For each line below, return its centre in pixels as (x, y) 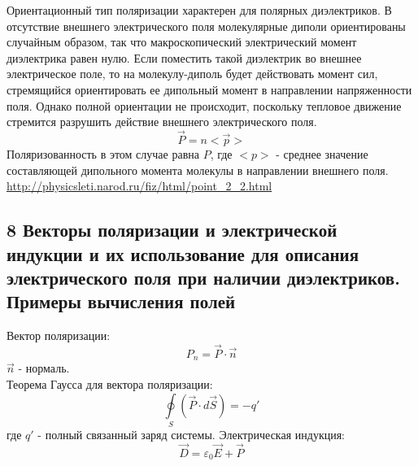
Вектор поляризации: (59, 335)
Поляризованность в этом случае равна (103, 153)
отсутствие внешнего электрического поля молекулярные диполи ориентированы (206, 26)
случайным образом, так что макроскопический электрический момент (182, 42)
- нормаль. (44, 368)
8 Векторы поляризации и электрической (172, 230)
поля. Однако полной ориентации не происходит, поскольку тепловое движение (204, 105)
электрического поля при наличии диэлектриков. (203, 277)
